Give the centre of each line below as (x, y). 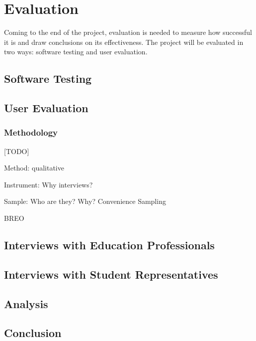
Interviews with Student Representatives (111, 274)
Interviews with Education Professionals (109, 245)
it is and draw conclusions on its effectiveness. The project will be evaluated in (124, 42)
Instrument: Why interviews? (48, 184)
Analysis (26, 303)
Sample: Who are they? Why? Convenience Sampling (85, 201)
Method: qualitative (34, 168)
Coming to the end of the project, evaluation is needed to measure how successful (128, 32)
